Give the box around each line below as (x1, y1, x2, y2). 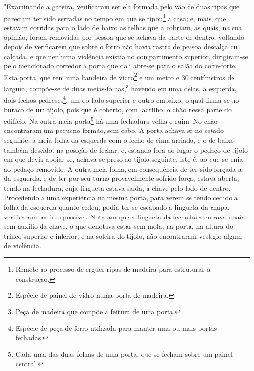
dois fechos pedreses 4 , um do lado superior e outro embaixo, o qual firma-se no (4, 93, 239, 105)
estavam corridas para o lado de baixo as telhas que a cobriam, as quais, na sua (4, 22, 242, 32)
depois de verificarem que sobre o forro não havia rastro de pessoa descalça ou (4, 42, 238, 52)
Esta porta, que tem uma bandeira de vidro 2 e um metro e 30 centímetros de (4, 70, 234, 82)
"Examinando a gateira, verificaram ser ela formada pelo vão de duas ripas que (4, 1, 240, 11)
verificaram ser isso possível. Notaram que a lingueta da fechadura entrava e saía (4, 211, 245, 221)
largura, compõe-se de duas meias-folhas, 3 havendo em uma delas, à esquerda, (4, 82, 237, 93)
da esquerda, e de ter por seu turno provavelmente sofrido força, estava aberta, (4, 173, 239, 183)
